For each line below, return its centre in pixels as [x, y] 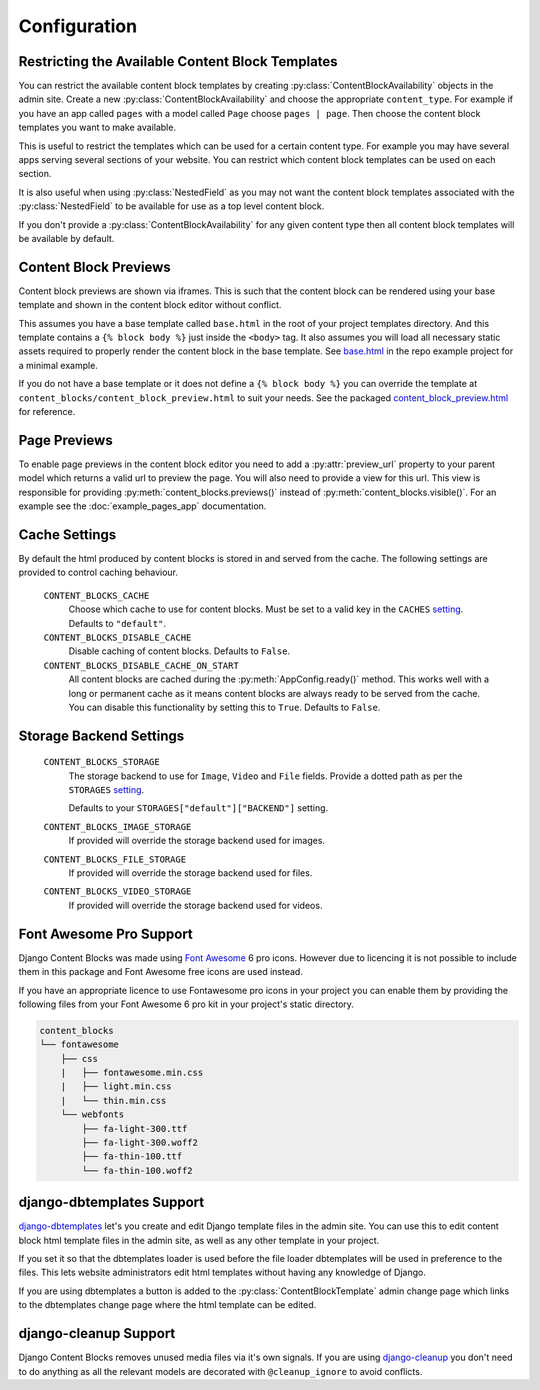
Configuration [78, 26]
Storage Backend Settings [101, 735]
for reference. [47, 411]
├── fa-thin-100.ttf [132, 1156]
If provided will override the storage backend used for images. [196, 841]
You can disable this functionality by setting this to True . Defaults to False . [224, 707]
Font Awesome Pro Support [106, 933]
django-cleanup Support [97, 1333]
